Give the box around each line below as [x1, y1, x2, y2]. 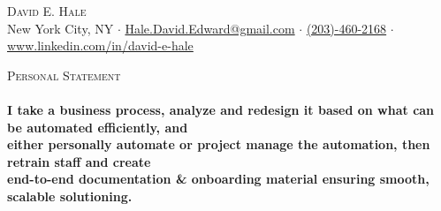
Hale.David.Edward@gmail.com [125, 19, 295, 37]
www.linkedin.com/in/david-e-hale [7, 36, 194, 55]
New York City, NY [7, 19, 114, 37]
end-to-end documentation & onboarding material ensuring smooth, [7, 170, 430, 188]
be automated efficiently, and [7, 117, 188, 136]
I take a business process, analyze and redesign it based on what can [7, 100, 435, 118]
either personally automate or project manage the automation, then [7, 135, 430, 154]
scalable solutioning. [7, 186, 133, 205]
